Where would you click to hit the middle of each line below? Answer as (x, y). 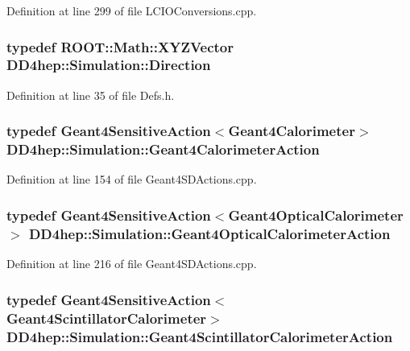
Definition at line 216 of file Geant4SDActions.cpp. (132, 264)
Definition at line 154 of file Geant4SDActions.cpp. (132, 179)
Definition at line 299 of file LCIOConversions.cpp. (132, 10)
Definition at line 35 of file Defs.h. (91, 95)
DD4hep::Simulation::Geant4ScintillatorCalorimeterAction (200, 336)
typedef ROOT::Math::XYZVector (120, 46)
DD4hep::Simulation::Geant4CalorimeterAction (163, 149)
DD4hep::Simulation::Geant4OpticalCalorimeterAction (209, 233)
